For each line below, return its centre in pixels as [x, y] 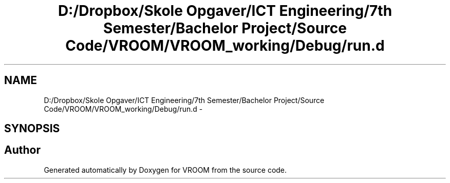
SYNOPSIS [32, 129]
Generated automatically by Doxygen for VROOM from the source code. [165, 170]
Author [22, 150]
